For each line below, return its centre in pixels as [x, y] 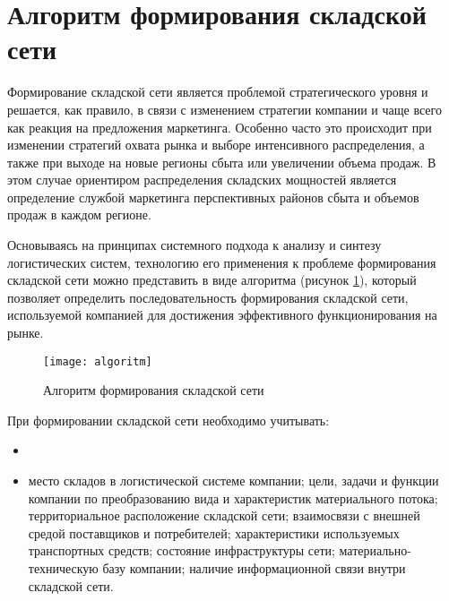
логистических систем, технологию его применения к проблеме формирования [222, 262]
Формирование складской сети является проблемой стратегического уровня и [218, 92]
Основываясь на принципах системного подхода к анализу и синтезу [194, 245]
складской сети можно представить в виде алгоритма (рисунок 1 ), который [212, 280]
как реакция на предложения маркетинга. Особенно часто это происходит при [220, 127]
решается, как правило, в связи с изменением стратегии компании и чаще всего [224, 109]
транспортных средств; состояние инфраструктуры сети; [181, 550]
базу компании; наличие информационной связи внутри [254, 568]
